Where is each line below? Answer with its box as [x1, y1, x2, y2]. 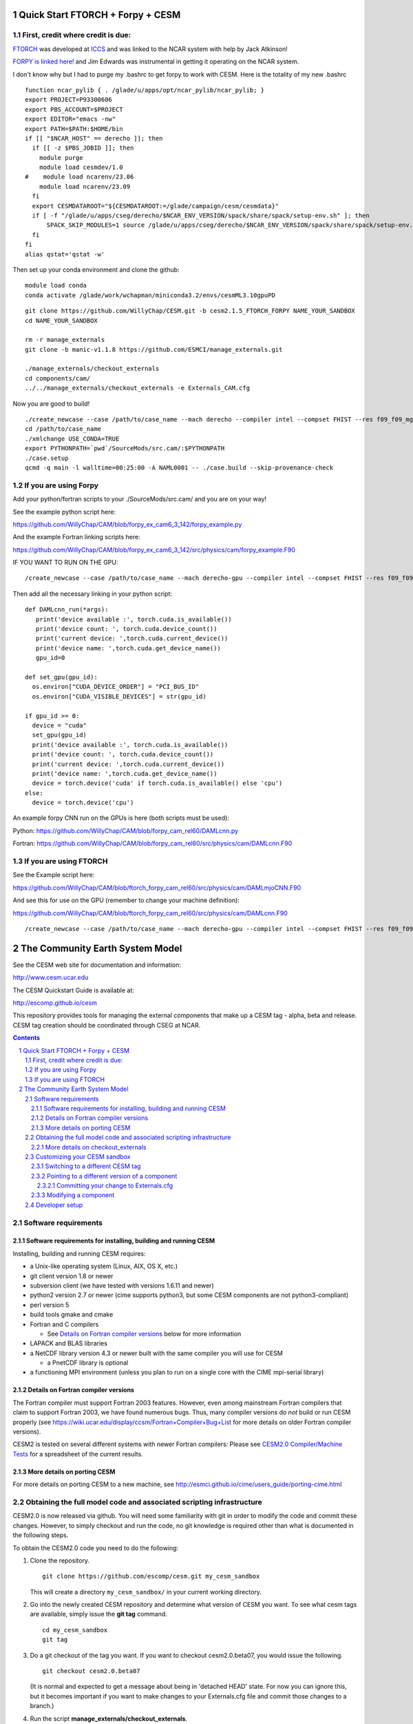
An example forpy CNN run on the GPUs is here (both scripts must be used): [12, 814, 230, 822]
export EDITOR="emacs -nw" [25, 115, 116, 123]
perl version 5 [30, 1301, 70, 1309]
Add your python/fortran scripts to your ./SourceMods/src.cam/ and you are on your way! [12, 495, 267, 503]
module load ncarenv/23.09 [39, 183, 131, 190]
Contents [12, 1034, 41, 1042]
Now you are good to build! [12, 399, 90, 408]
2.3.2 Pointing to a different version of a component [31, 1172, 178, 1180]
